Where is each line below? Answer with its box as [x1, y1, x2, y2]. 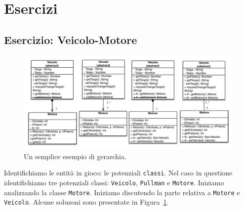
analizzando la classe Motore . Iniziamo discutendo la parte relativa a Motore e [4, 187, 240, 197]
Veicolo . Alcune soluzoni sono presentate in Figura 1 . [4, 197, 169, 207]
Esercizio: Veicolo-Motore [4, 32, 137, 47]
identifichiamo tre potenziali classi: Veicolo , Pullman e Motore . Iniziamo [4, 177, 224, 188]
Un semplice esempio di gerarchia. [24, 151, 126, 161]
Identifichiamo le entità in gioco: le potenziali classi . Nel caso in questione [4, 168, 233, 178]
